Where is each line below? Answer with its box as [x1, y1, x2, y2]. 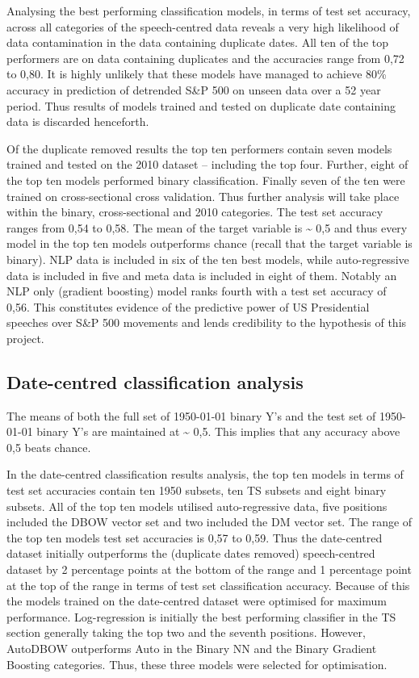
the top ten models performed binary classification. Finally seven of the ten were [6, 171, 405, 188]
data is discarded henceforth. [6, 113, 149, 130]
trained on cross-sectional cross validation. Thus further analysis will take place [6, 187, 400, 204]
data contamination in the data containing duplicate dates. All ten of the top [6, 34, 389, 51]
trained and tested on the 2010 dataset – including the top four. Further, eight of [6, 156, 409, 173]
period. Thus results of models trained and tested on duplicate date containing [6, 97, 396, 114]
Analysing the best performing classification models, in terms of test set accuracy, [6, 2, 411, 19]
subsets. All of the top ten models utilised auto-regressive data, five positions [6, 497, 388, 514]
